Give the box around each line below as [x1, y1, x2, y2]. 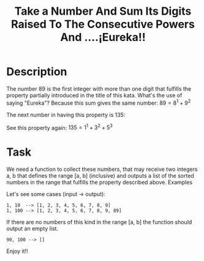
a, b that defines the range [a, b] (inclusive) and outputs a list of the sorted [6, 172, 194, 180]
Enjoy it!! [6, 248, 29, 255]
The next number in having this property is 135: [6, 111, 126, 118]
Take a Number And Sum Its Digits [14, 4, 192, 18]
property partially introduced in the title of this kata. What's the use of [6, 91, 183, 99]
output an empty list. [6, 225, 59, 232]
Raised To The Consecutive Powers [11, 17, 195, 31]
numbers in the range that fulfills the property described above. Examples [6, 179, 193, 186]
